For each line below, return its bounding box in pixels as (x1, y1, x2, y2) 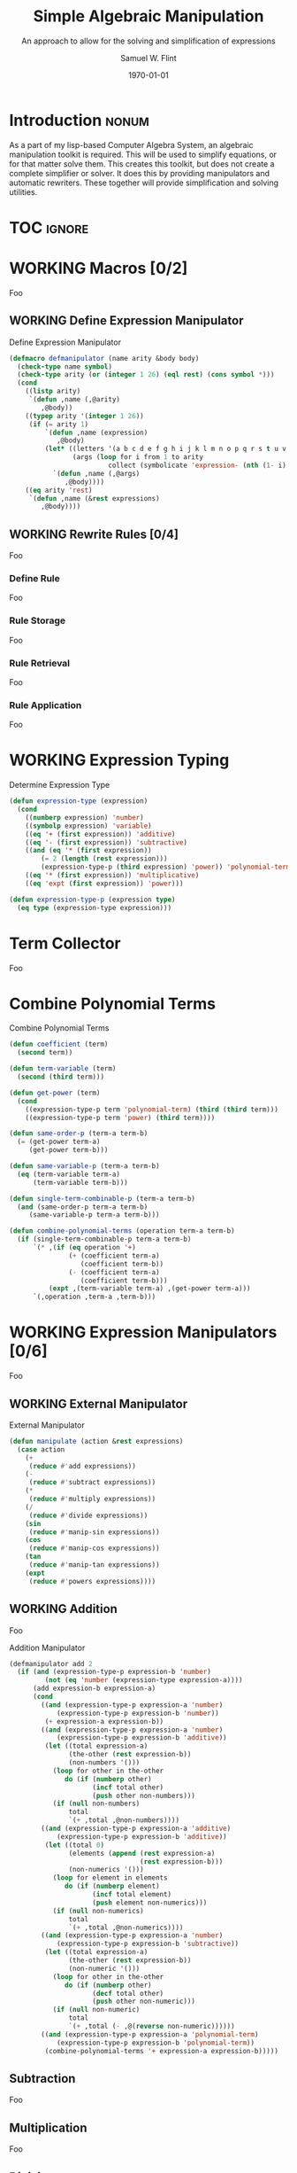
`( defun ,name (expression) (44, 428, 148, 437)
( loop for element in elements (52, 1873, 168, 1882)
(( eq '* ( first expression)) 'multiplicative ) (25, 871, 200, 880)
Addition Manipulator (9, 1642, 86, 1653)
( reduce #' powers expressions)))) (28, 1577, 156, 1585)
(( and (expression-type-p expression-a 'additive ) (41, 1824, 232, 1833)
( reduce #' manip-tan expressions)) (28, 1561, 161, 1569)
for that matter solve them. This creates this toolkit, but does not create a (9, 158, 275, 169)
